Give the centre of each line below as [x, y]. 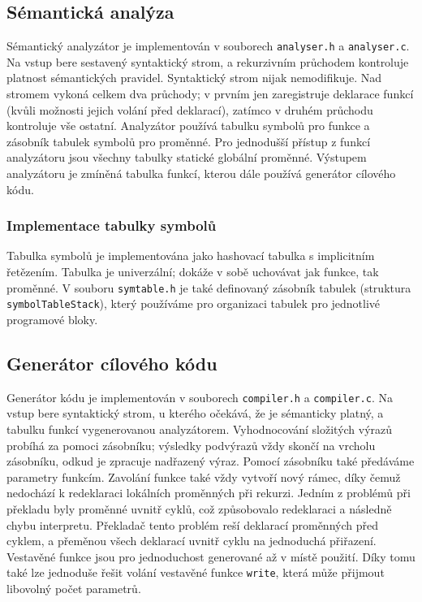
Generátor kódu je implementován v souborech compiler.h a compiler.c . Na [200, 397]
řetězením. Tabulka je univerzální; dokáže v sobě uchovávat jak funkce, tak [193, 272]
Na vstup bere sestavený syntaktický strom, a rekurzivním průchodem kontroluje [208, 61]
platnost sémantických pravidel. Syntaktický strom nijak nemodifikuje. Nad [194, 78]
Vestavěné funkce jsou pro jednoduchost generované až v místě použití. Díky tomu [211, 556]
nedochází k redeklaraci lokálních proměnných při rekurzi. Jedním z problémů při [209, 493]
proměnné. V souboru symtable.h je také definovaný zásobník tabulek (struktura [209, 287]
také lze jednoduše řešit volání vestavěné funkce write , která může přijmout [196, 572]
